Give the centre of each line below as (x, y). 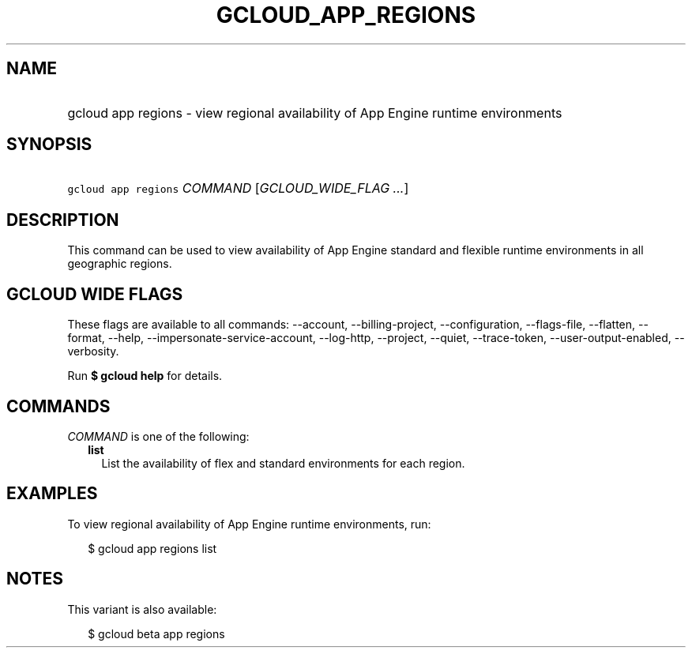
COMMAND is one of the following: (158, 436)
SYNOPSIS (49, 145)
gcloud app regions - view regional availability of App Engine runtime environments (315, 113)
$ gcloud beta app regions (156, 633)
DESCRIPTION (63, 220)
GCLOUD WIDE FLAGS (95, 294)
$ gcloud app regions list (152, 548)
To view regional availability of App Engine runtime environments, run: (249, 524)
